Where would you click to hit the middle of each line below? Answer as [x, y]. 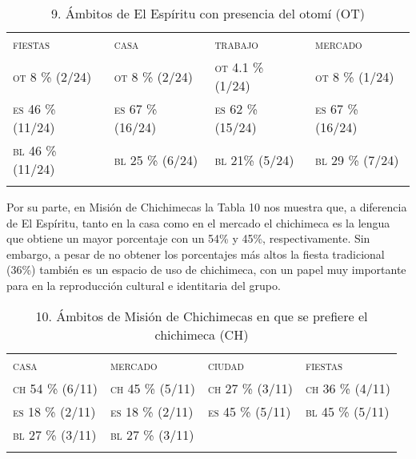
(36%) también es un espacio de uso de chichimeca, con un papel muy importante [206, 270]
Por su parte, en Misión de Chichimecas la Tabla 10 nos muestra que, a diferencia [207, 207]
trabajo [236, 44]
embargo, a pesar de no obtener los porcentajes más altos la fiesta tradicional [196, 254]
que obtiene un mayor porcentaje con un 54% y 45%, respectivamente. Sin [188, 238]
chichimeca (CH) [202, 334]
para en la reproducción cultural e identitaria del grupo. [144, 285]
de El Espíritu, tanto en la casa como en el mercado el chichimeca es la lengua [198, 222]
